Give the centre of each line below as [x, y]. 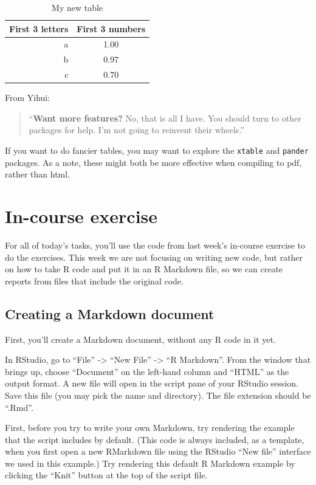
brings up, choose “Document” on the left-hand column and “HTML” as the [147, 371]
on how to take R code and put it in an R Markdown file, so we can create [144, 269]
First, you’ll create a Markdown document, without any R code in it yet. [140, 339]
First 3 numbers [111, 28]
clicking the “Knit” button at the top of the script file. [106, 475]
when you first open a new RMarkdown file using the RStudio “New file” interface [158, 451]
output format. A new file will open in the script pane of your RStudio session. [152, 383]
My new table [77, 7]
